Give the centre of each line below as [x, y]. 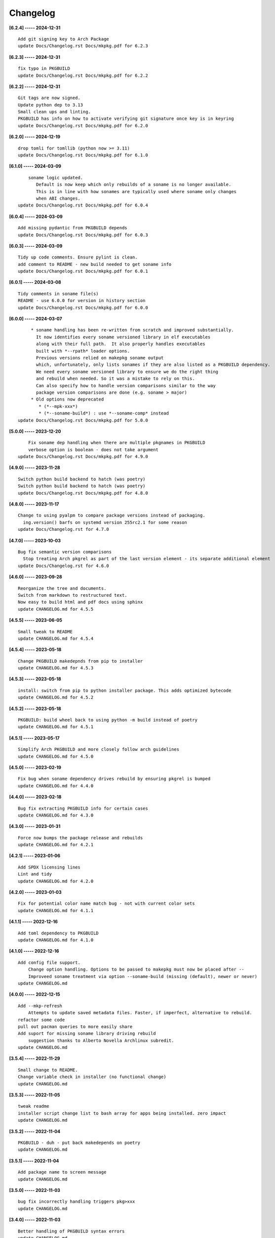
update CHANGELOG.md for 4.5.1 [56, 727]
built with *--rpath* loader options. [83, 351]
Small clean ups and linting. [55, 112]
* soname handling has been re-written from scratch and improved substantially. [132, 330]
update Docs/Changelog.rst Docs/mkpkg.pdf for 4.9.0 [83, 457]
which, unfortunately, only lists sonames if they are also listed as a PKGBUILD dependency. [153, 365]
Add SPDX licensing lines [49, 867]
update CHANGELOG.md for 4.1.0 [56, 940]
